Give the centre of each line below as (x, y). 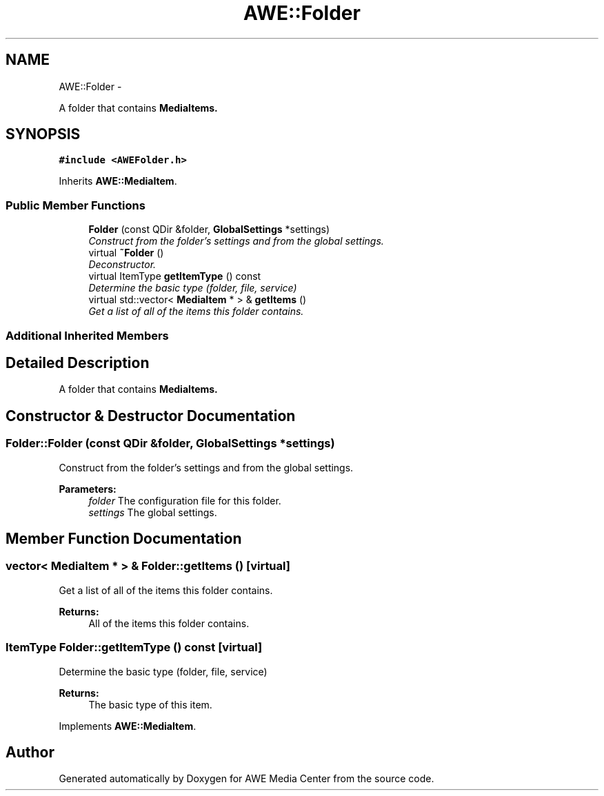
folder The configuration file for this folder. (185, 500)
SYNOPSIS (43, 134)
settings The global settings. (153, 512)
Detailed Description (78, 363)
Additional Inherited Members (87, 335)
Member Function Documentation (124, 539)
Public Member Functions (75, 205)
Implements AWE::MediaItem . (128, 726)
